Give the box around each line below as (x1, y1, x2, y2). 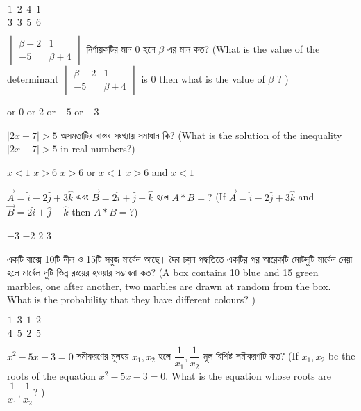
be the (328, 348, 355, 363)
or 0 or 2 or (7, 104, 56, 119)
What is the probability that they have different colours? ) (7, 292, 256, 307)
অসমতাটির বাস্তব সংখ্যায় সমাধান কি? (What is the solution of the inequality (60, 127, 342, 142)
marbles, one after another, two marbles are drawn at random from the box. (7, 278, 331, 293)
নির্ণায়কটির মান (86, 42, 132, 56)
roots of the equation (7, 368, 96, 382)
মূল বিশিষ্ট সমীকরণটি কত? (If (203, 348, 299, 363)
